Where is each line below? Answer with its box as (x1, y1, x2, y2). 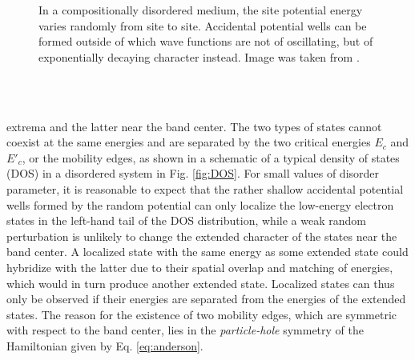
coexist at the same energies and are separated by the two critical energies (6, 134, 371, 150)
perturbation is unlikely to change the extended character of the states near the (6, 227, 397, 244)
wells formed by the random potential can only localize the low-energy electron (6, 196, 394, 213)
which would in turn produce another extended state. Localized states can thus (6, 274, 395, 291)
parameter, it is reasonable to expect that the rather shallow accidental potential (6, 180, 404, 197)
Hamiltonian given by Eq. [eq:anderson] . (6, 337, 203, 354)
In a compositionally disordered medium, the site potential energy (38, 2, 363, 18)
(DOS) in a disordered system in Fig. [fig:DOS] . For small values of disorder (6, 165, 380, 182)
